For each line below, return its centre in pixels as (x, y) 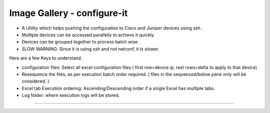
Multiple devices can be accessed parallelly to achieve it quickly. (88, 34)
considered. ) (35, 81)
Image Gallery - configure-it (68, 13)
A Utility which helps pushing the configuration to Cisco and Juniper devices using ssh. (112, 28)
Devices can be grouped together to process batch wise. (80, 42)
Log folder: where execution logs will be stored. (71, 95)
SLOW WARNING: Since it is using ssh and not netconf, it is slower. (90, 49)
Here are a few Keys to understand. (46, 58)
